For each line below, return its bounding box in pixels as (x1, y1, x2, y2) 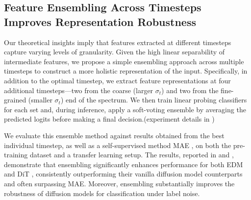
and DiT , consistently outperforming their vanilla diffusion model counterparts (4, 169, 243, 179)
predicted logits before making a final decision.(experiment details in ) (4, 114, 215, 124)
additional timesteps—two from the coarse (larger (4, 85, 153, 95)
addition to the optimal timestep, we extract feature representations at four (4, 75, 231, 85)
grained (4, 95, 26, 105)
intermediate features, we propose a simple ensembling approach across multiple (4, 56, 244, 66)
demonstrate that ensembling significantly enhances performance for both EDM (4, 159, 243, 169)
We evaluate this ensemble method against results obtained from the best (4, 130, 225, 140)
